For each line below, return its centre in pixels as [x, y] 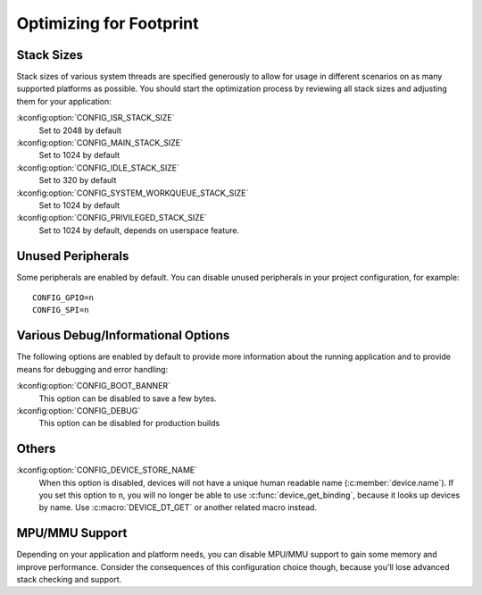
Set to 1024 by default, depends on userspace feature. [139, 230]
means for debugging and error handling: [92, 369]
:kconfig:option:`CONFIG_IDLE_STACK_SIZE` [98, 168]
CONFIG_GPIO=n [63, 298]
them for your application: [64, 101]
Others [36, 449]
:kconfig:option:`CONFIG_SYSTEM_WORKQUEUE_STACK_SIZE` [133, 193]
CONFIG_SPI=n [61, 310]
